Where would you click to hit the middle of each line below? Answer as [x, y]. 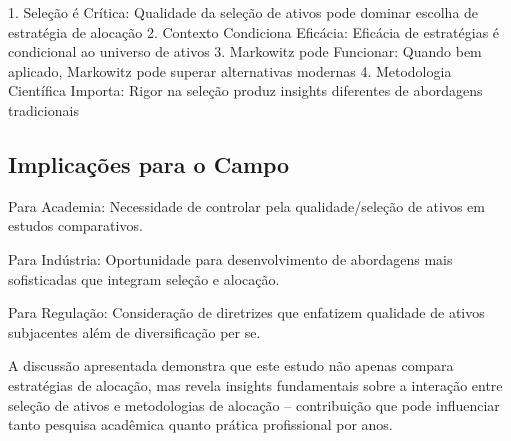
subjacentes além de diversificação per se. [134, 331]
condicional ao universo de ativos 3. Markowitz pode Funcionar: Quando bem [245, 51]
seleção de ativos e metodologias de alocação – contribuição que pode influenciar [254, 404]
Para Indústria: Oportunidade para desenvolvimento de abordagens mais [230, 258]
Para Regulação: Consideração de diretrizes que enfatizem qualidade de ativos [246, 312]
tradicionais [43, 109]
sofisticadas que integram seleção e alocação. [144, 278]
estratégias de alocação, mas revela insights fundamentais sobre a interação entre [255, 384]
